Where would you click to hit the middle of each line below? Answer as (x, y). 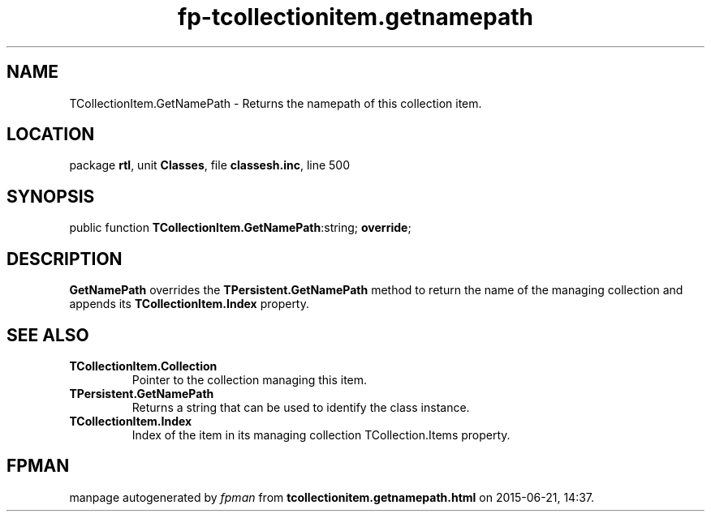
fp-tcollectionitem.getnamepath (355, 17)
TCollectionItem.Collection (143, 366)
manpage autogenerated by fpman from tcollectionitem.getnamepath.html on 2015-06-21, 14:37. (332, 497)
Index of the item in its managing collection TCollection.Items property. (321, 435)
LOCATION (51, 135)
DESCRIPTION (65, 259)
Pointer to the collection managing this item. (250, 379)
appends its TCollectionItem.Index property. (190, 304)
